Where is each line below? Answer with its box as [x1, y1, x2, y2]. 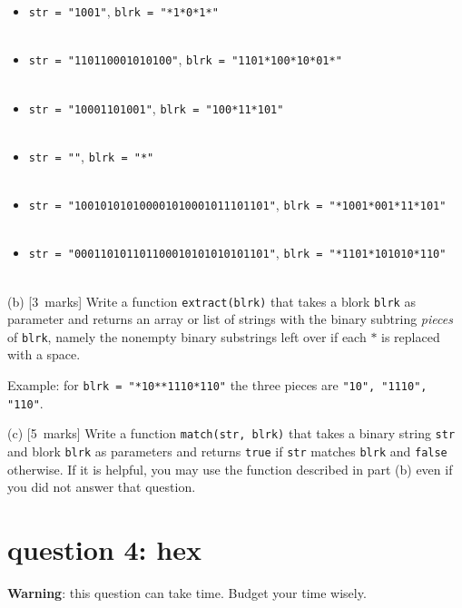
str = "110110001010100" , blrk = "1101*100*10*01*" [28, 50, 342, 69]
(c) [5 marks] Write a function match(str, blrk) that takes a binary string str [7, 424, 456, 443]
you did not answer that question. [7, 477, 196, 496]
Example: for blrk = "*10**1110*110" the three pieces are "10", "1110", [7, 376, 428, 394]
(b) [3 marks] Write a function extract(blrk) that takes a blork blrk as [7, 291, 416, 310]
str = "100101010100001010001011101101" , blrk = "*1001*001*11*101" [28, 195, 447, 213]
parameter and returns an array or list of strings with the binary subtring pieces [7, 309, 453, 329]
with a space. [7, 345, 81, 364]
